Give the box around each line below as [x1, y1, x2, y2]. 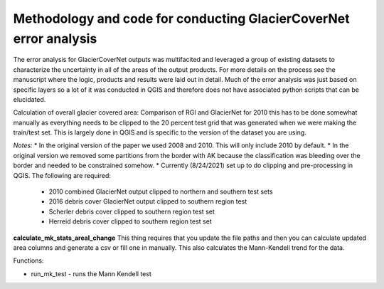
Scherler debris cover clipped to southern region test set [48, 207, 215, 216]
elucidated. [13, 95, 46, 103]
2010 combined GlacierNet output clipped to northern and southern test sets [48, 187, 273, 196]
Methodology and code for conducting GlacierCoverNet [13, 11, 350, 26]
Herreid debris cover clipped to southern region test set [48, 217, 213, 226]
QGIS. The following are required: [13, 171, 112, 179]
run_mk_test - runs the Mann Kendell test [31, 269, 152, 278]
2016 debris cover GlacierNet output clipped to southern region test [48, 197, 247, 206]
